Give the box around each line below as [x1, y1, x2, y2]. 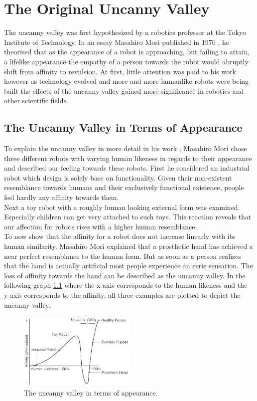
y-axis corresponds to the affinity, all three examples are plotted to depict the [4, 289, 241, 300]
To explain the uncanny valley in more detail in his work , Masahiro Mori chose [4, 143, 247, 154]
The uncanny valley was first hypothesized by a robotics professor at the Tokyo [4, 27, 246, 37]
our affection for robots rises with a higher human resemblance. [4, 221, 197, 231]
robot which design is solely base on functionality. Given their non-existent [4, 172, 232, 183]
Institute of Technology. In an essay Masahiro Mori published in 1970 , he [4, 36, 229, 47]
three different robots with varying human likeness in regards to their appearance [4, 153, 253, 163]
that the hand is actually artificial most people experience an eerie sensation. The [4, 260, 253, 271]
